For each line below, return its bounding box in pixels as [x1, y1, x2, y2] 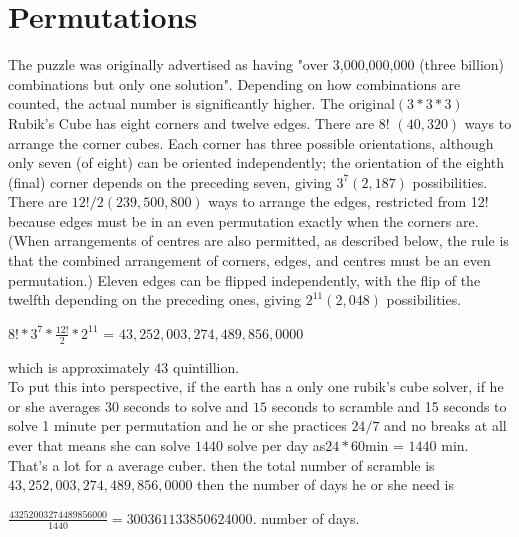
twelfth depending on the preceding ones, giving [8, 289, 301, 310]
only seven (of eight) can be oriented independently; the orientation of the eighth [8, 152, 505, 173]
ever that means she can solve [8, 435, 191, 456]
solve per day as [227, 435, 326, 456]
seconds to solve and [123, 395, 249, 416]
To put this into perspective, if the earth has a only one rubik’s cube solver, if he [8, 376, 504, 397]
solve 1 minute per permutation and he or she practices [8, 415, 347, 436]
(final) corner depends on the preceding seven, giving [8, 171, 332, 192]
